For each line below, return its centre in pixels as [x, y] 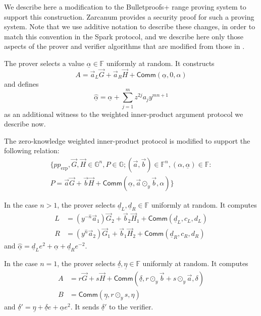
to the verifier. [131, 306]
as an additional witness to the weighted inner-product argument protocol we [124, 114]
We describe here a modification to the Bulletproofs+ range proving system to [125, 7]
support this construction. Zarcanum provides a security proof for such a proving [129, 16]
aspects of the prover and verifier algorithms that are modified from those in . [124, 46]
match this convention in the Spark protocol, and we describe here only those [124, 36]
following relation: [32, 150]
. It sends [85, 306]
